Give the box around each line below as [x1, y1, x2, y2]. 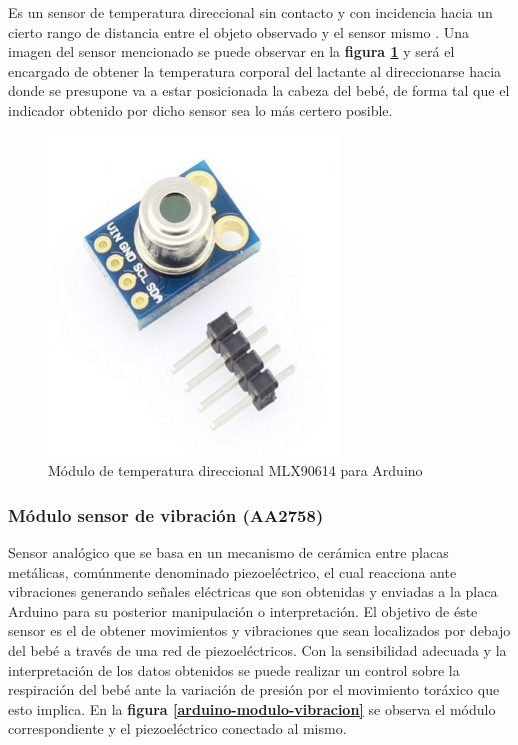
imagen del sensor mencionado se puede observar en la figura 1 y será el [8, 41, 455, 62]
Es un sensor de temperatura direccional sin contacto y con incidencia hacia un [8, 2, 493, 22]
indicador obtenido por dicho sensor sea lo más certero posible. [8, 99, 393, 120]
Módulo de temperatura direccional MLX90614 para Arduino [48, 460, 423, 481]
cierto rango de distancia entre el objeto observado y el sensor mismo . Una [8, 21, 469, 42]
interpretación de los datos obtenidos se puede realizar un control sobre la [8, 659, 460, 680]
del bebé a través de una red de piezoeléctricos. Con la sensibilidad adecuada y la [8, 639, 507, 660]
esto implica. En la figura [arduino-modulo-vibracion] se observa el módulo [8, 698, 496, 719]
